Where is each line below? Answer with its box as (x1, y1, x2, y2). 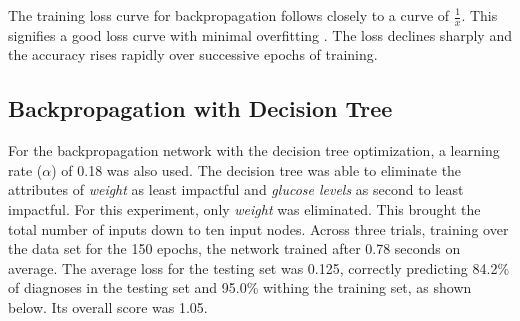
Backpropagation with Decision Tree (8, 93, 393, 124)
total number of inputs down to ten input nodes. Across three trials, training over (8, 218, 509, 239)
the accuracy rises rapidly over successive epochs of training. (8, 44, 378, 65)
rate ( (8, 159, 43, 180)
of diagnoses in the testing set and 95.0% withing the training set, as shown (8, 277, 472, 298)
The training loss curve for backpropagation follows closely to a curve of (8, 5, 450, 25)
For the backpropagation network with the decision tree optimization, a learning (8, 140, 500, 161)
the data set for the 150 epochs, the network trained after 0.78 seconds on (8, 238, 461, 259)
